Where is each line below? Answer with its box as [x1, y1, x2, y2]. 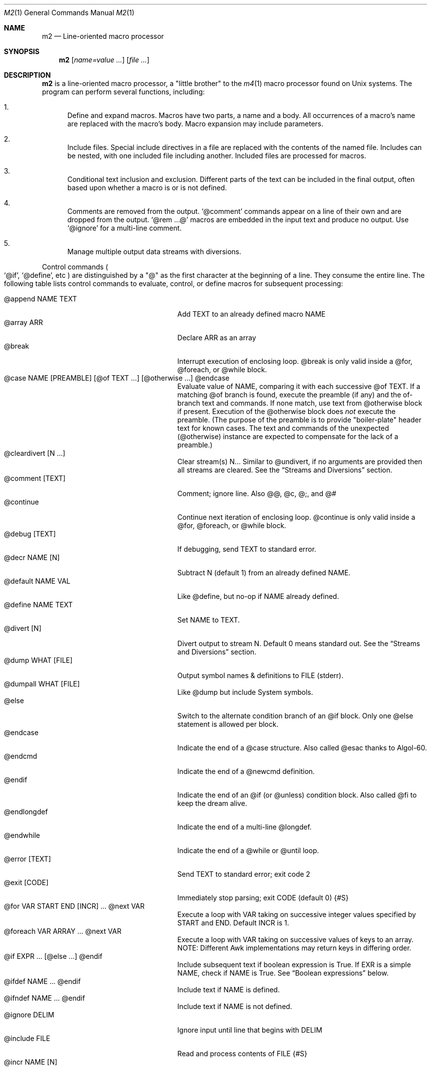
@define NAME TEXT [4, 600, 73, 609]
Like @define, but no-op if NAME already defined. [177, 592, 339, 600]
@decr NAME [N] [4, 553, 60, 562]
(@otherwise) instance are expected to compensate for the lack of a [177, 432, 399, 441]
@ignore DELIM [4, 1011, 55, 1019]
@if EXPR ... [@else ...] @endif [4, 952, 102, 960]
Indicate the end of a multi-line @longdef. [177, 823, 312, 831]
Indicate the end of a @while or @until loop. [177, 846, 319, 855]
